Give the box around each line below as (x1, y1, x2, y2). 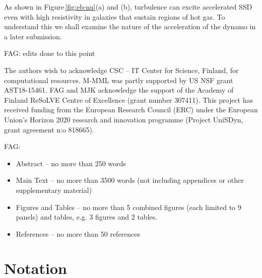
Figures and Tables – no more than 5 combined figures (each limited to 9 (16, 201, 241, 212)
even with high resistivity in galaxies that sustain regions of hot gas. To (4, 11, 225, 22)
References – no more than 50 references (16, 228, 141, 239)
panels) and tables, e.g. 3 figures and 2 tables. (16, 212, 158, 222)
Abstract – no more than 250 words (16, 158, 126, 168)
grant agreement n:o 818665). (4, 124, 94, 134)
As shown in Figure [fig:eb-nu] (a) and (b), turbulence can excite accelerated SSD (4, 2, 252, 12)
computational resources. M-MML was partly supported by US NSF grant (4, 75, 233, 85)
